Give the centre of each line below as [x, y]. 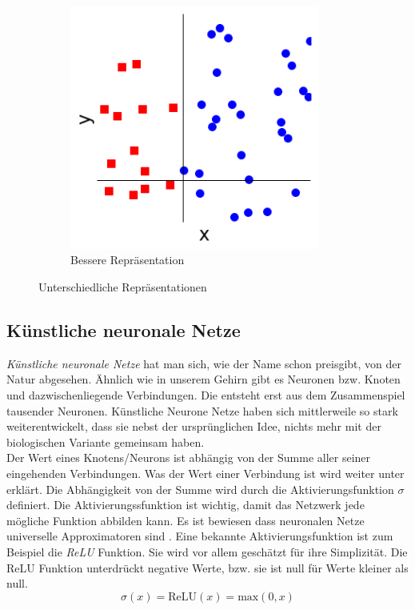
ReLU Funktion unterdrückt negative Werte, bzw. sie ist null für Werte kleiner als [207, 567]
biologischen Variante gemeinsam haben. [106, 441]
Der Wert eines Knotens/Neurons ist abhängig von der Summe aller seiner [189, 457]
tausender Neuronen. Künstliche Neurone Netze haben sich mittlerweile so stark [202, 410]
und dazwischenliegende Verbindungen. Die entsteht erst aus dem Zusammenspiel [206, 395]
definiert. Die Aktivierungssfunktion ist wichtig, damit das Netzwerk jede [186, 505]
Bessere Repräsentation [128, 260]
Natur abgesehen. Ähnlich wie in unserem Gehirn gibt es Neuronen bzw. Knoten [204, 379]
